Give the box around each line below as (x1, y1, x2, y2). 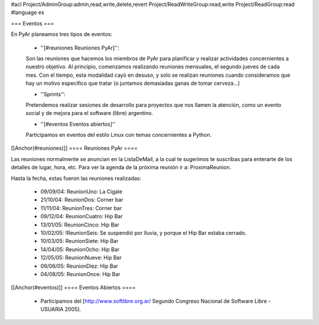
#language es (11, 9, 44, 16)
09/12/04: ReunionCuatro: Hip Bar (40, 213, 123, 220)
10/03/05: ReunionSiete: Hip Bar (40, 238, 119, 245)
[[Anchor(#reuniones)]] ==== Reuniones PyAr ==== (11, 145, 138, 152)
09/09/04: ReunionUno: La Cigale (40, 188, 122, 195)
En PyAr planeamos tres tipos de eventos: (11, 31, 112, 38)
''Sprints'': (40, 90, 66, 97)
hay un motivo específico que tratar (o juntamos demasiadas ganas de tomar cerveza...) (25, 80, 240, 87)
